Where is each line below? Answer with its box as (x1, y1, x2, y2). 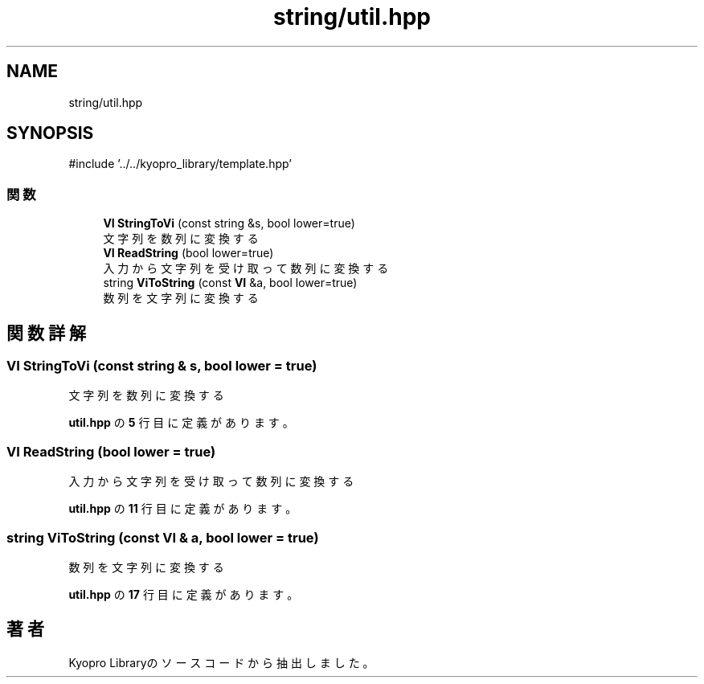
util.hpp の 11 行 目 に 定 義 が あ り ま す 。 (68, 502, 297, 516)
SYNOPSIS (6, 123, 94, 144)
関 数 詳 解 (6, 322, 86, 343)
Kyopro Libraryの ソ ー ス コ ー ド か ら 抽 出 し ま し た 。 (68, 655, 375, 670)
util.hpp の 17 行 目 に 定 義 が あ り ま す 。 (68, 587, 299, 601)
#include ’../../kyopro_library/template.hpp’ (68, 157, 292, 171)
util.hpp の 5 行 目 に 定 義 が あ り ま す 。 (68, 416, 294, 430)
